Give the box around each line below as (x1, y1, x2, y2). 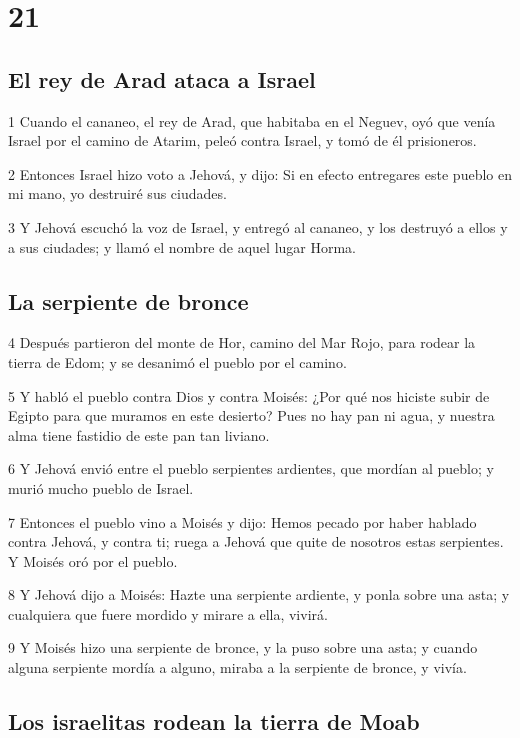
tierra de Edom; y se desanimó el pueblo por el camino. (8, 351, 347, 372)
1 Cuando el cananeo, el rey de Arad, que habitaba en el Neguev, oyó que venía (8, 110, 496, 131)
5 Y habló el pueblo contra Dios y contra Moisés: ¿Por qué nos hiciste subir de (8, 385, 490, 406)
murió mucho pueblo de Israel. (8, 477, 194, 498)
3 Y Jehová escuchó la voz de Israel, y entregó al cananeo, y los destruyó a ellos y (8, 216, 508, 237)
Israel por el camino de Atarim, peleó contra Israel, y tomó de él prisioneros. (8, 130, 477, 151)
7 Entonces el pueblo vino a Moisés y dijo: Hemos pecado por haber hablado (8, 511, 477, 532)
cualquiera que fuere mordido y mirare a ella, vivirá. (8, 603, 328, 624)
